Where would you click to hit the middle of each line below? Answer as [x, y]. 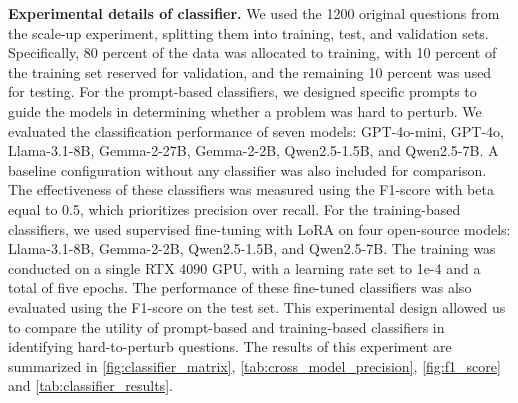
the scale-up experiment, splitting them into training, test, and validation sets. [248, 32]
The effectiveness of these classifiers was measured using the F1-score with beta [251, 189]
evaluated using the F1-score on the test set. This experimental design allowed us [257, 306]
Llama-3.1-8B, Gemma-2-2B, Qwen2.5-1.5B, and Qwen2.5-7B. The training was [252, 248]
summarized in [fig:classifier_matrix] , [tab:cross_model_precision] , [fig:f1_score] [254, 365]
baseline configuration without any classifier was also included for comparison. [247, 169]
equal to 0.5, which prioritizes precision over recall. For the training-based [234, 208]
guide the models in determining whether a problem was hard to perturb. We [245, 110]
